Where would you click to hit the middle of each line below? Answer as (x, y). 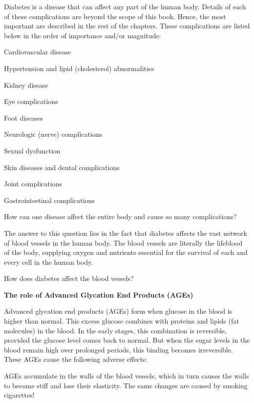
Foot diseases (24, 117)
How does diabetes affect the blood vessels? (69, 278)
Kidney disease (26, 85)
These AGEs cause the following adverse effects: (76, 359)
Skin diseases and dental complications (62, 167)
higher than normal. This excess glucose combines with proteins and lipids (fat (122, 321)
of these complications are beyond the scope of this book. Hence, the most (115, 16)
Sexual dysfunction (32, 150)
